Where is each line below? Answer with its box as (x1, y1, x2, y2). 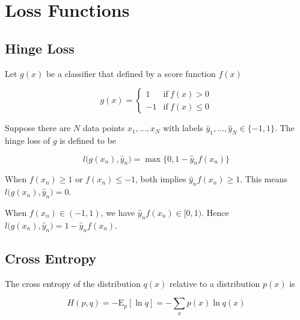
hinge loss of (5, 134, 51, 146)
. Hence (201, 206, 229, 218)
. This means (240, 173, 288, 185)
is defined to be (60, 134, 117, 146)
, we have (100, 206, 135, 218)
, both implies (135, 173, 186, 185)
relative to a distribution (169, 277, 260, 289)
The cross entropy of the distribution (5, 277, 141, 289)
